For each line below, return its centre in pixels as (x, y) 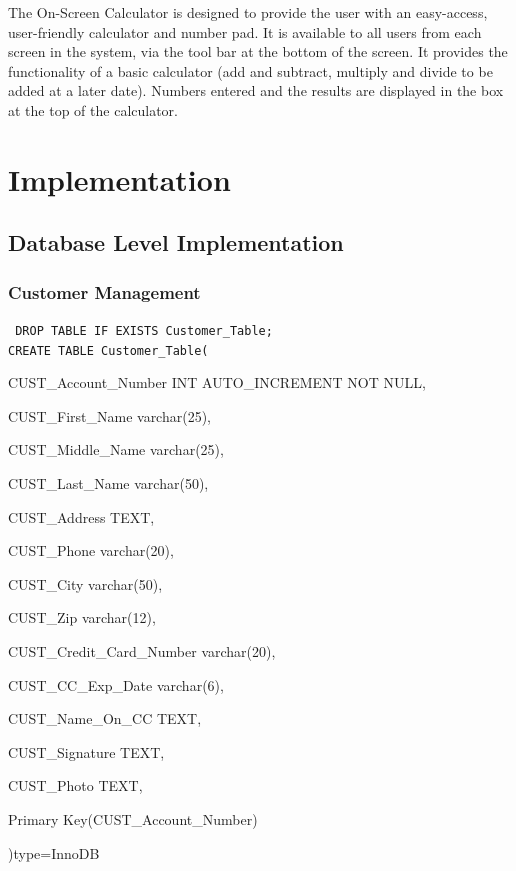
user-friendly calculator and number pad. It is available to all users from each (245, 31)
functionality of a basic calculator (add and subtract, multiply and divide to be (250, 70)
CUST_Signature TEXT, (86, 751)
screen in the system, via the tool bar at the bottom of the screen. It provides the (258, 51)
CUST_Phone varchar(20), (91, 550)
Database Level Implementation (176, 242)
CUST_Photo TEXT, (75, 785)
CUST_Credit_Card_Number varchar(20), (142, 651)
